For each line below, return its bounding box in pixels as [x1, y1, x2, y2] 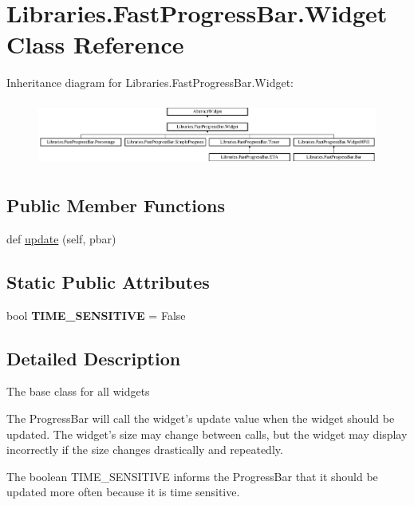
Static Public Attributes [6, 269, 210, 294]
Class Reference [6, 28, 184, 61]
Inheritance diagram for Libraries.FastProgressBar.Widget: [6, 74, 294, 91]
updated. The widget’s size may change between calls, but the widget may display [6, 425, 408, 442]
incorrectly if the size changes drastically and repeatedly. [6, 441, 283, 458]
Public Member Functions [6, 192, 225, 217]
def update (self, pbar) [6, 230, 116, 247]
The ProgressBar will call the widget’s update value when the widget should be [6, 409, 395, 426]
